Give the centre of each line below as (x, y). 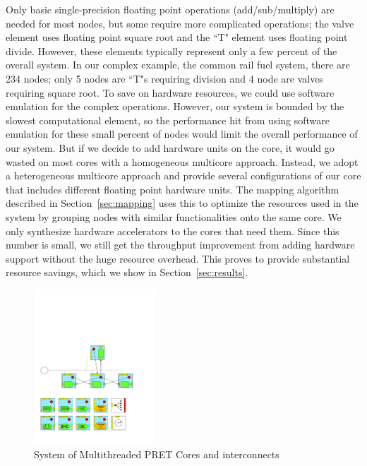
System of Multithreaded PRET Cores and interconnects (157, 454)
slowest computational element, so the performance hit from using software (168, 120)
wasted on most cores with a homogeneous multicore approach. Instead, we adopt (182, 161)
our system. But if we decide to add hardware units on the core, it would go (170, 147)
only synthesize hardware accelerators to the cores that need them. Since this (173, 231)
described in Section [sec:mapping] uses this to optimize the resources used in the (182, 203)
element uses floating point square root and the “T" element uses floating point (177, 37)
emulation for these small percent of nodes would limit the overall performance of (182, 134)
